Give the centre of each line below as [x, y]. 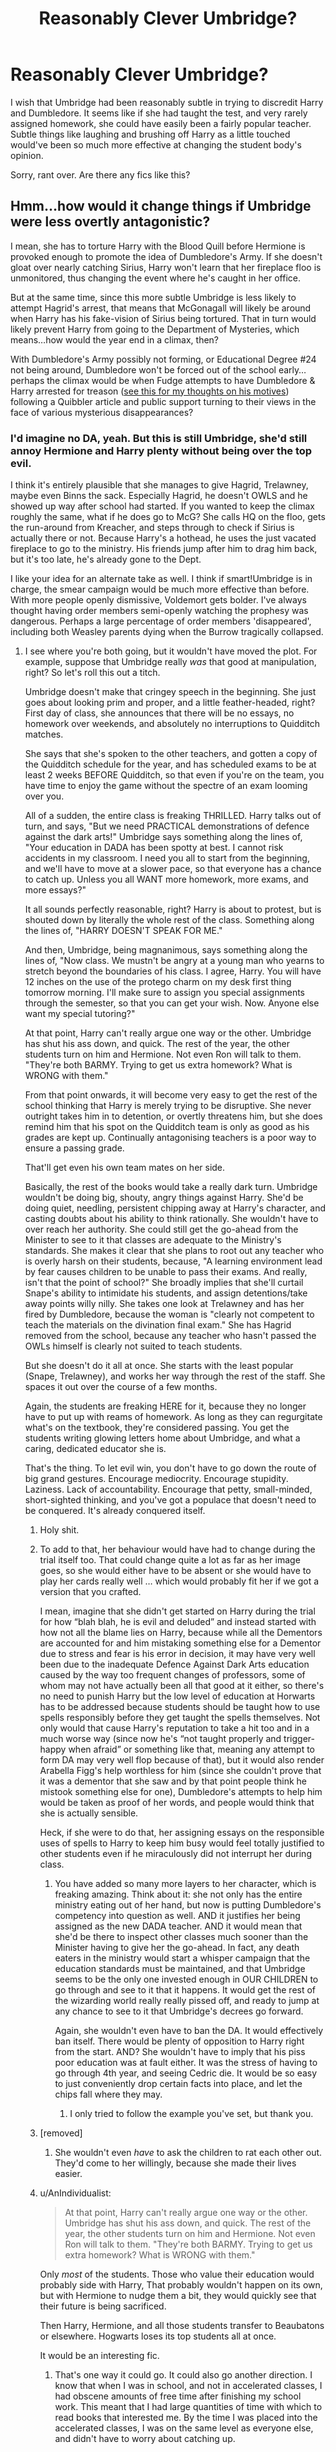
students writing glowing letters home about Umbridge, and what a [162, 1438]
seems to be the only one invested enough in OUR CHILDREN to [186, 1979]
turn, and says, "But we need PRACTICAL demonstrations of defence [167, 826]
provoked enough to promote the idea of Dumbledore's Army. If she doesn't [166, 256]
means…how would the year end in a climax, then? [115, 339]
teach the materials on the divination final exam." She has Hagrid [158, 1325]
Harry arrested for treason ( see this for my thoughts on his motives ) [150, 391]
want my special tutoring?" [80, 1014]
